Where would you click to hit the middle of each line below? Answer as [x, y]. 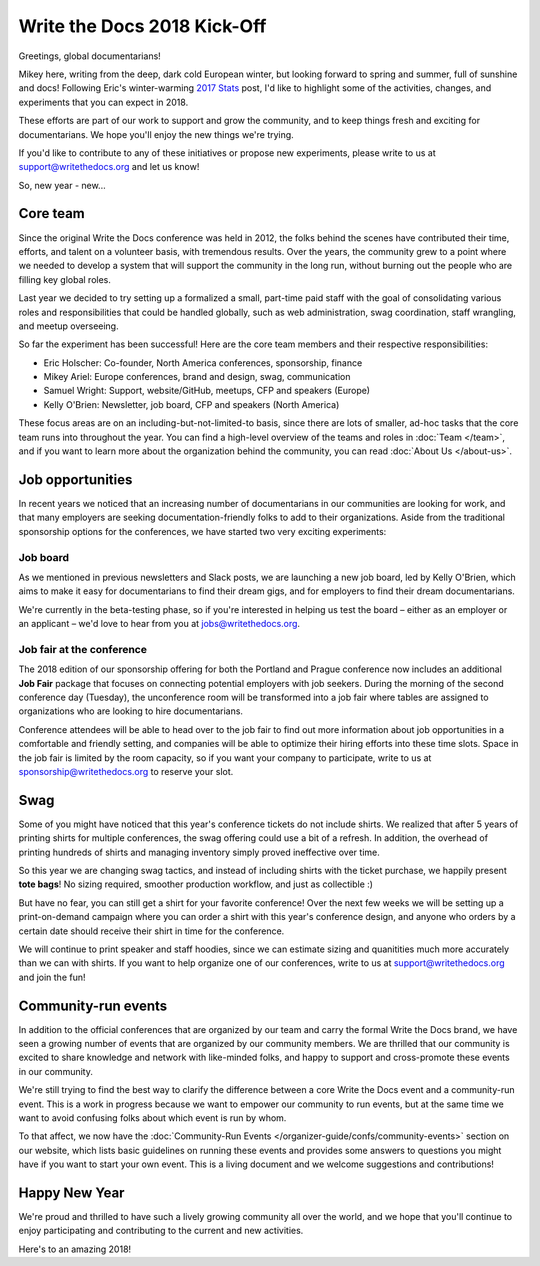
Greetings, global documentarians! [90, 56]
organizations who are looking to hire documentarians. [131, 711]
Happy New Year [71, 1192]
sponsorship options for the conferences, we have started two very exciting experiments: [202, 531]
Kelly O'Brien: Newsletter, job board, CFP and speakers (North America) [191, 404]
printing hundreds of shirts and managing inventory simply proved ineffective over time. [199, 852]
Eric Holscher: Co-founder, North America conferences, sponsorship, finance [203, 362]
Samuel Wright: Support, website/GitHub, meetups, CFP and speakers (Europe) [206, 391]
